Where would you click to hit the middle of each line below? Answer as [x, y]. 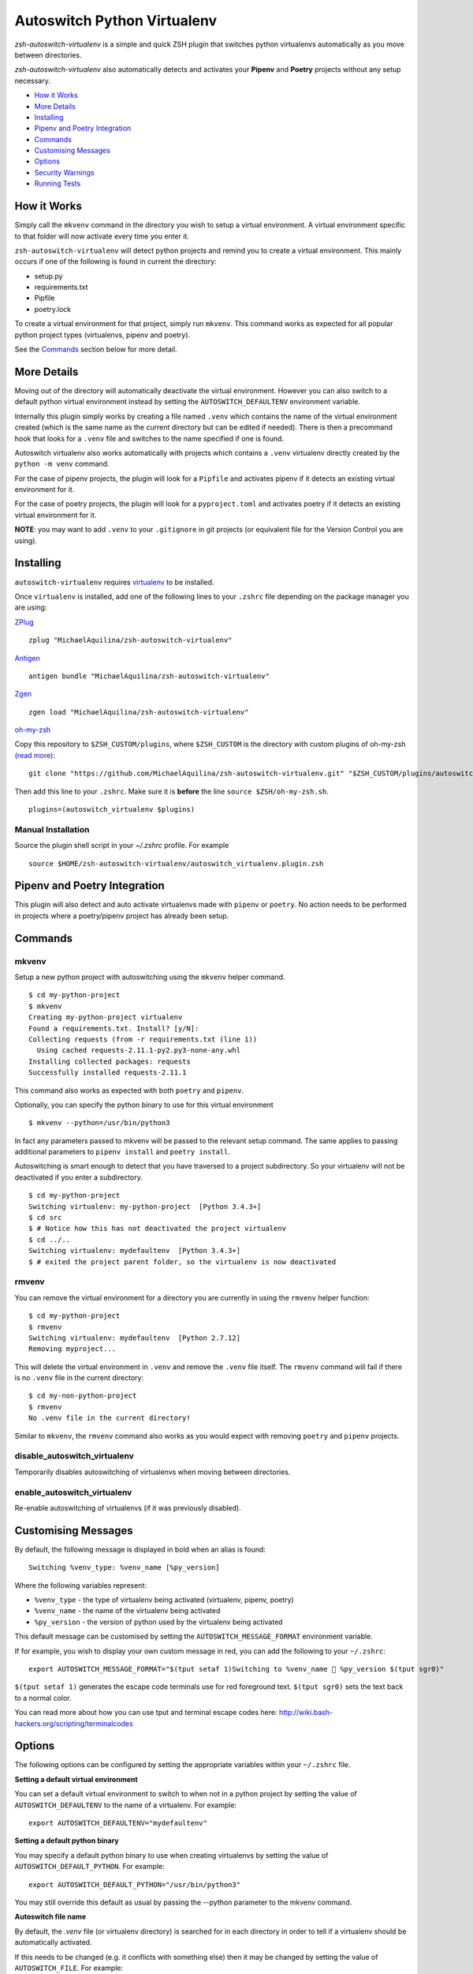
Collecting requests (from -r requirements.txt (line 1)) [143, 1039]
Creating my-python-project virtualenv [106, 1017]
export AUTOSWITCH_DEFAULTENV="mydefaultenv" [118, 1823]
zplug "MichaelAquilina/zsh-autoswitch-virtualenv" [130, 640]
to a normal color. [43, 1698]
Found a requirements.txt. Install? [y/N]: [114, 1028]
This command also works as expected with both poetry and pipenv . [129, 1090]
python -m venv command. [62, 464]
